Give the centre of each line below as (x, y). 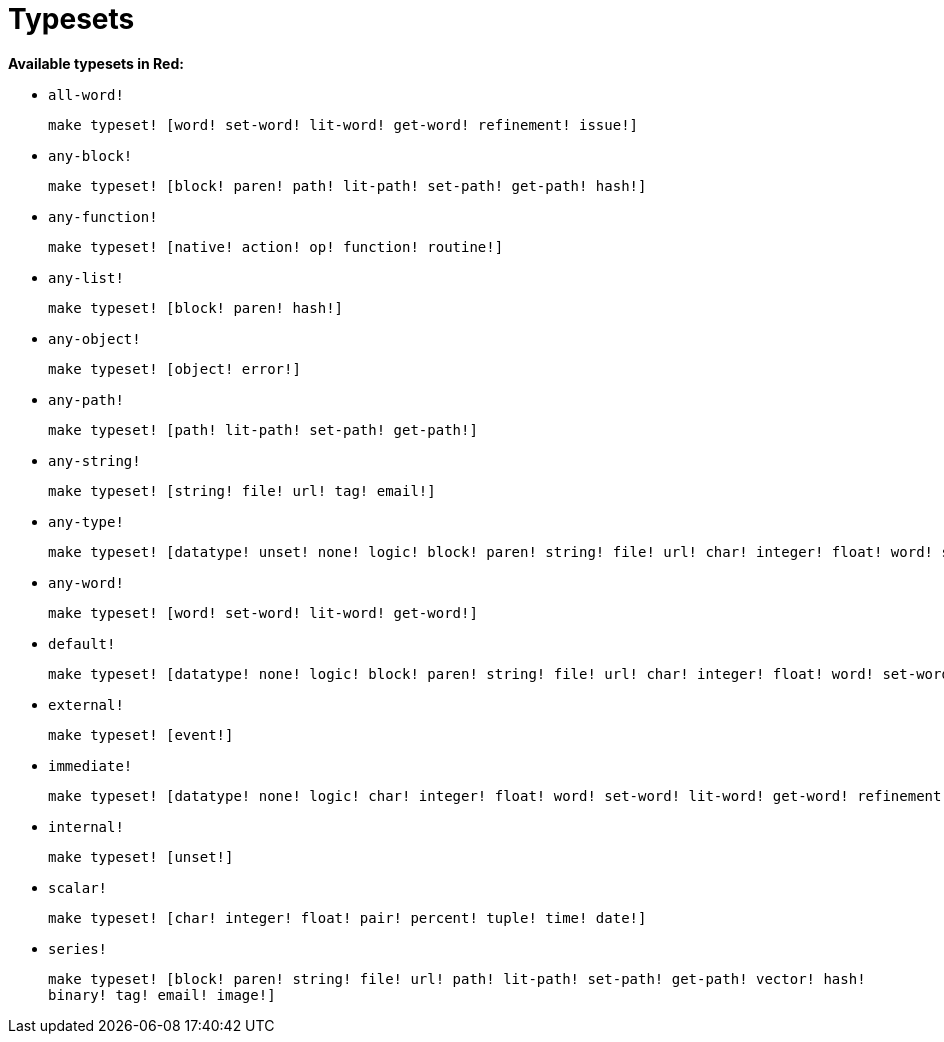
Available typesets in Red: (96, 63)
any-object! (94, 338)
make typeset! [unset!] (141, 856)
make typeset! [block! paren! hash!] (196, 307)
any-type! (86, 521)
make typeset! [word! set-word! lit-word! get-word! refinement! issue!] (343, 124)
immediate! (90, 765)
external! (86, 704)
